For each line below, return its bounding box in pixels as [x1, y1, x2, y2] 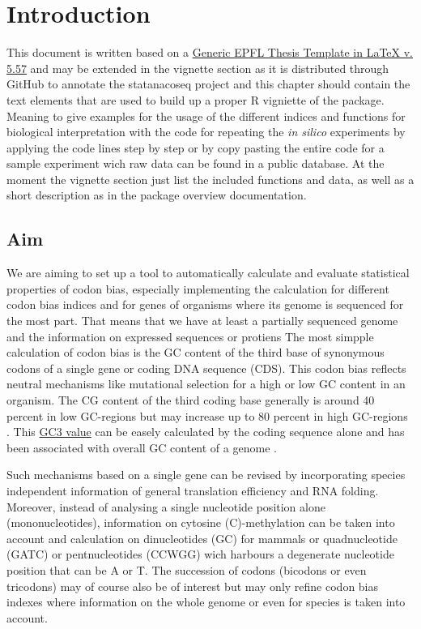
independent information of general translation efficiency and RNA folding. [6, 481, 379, 498]
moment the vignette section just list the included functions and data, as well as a [6, 170, 415, 187]
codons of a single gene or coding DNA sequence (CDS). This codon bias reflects [6, 359, 406, 376]
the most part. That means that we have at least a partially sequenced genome [6, 312, 398, 329]
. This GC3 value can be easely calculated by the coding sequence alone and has [6, 423, 405, 440]
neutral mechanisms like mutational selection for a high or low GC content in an [6, 375, 406, 392]
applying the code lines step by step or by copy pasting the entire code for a [6, 139, 385, 156]
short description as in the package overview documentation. [6, 186, 307, 203]
